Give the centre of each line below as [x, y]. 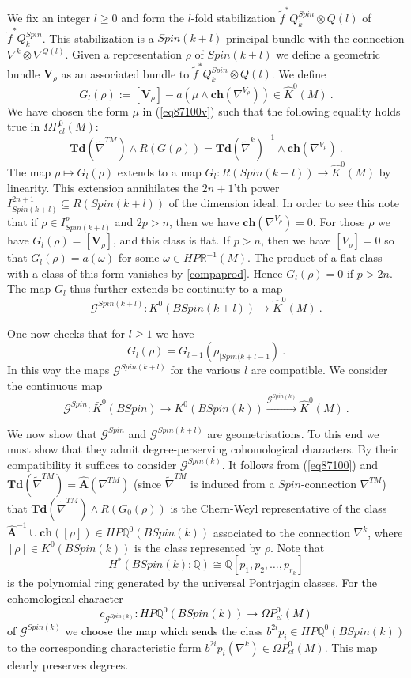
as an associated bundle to [125, 73]
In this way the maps [58, 370]
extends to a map [159, 171]
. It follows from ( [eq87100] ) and [300, 464]
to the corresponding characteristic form [104, 647]
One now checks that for [66, 333]
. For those [339, 221]
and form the [153, 17]
